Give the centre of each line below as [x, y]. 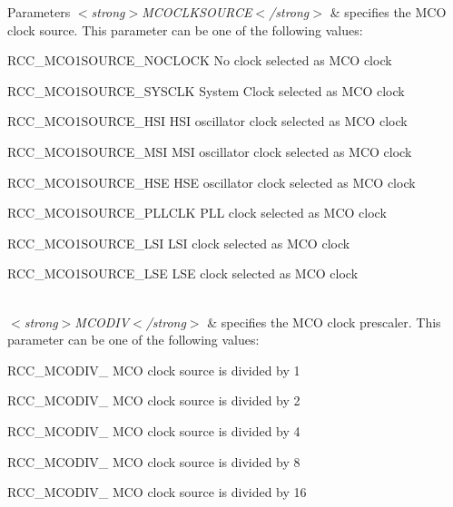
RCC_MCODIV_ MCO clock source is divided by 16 [157, 492]
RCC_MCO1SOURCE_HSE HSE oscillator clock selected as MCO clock [212, 182]
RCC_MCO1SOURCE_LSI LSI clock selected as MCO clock [179, 243]
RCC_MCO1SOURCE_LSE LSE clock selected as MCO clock [183, 273]
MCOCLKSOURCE [197, 12]
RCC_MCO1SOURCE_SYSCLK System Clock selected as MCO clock [206, 90]
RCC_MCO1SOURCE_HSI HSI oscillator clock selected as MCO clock [207, 121]
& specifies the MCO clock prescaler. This [324, 322]
